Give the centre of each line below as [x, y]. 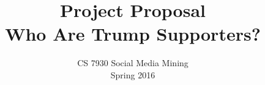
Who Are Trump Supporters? [133, 34]
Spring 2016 [133, 74]
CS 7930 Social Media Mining [133, 63]
